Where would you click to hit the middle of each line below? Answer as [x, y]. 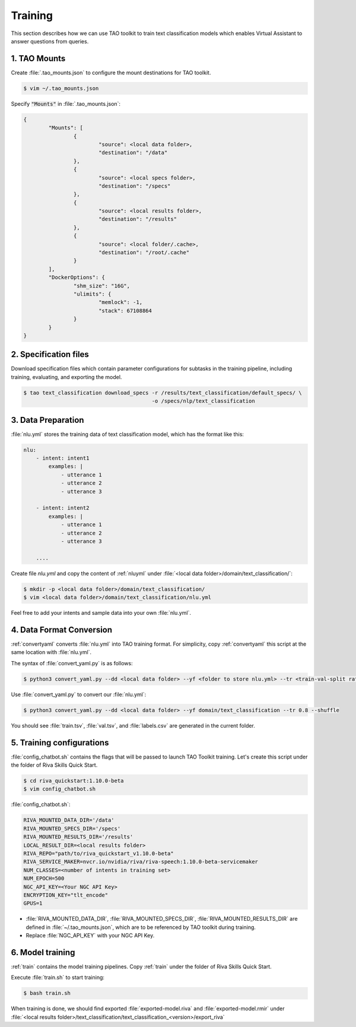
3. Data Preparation [47, 420]
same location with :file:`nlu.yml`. [51, 652]
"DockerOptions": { [77, 277]
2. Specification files [50, 354]
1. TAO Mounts [38, 59]
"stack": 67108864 [125, 311]
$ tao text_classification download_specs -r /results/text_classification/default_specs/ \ [163, 393]
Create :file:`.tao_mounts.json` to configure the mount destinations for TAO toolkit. [111, 72]
